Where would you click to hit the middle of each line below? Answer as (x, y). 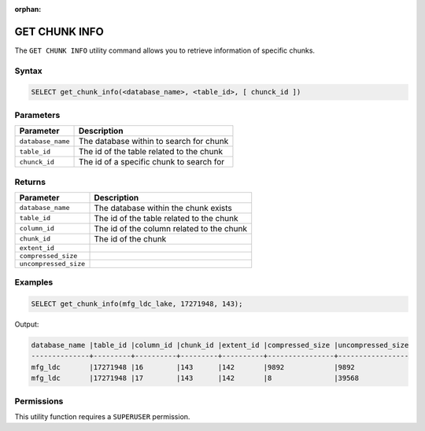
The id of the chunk (130, 238)
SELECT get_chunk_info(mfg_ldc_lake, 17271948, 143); (137, 304)
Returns (30, 182)
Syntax (28, 71)
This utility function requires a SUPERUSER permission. (102, 416)
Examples (34, 282)
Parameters (37, 115)
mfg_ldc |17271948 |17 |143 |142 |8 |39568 (195, 378)
